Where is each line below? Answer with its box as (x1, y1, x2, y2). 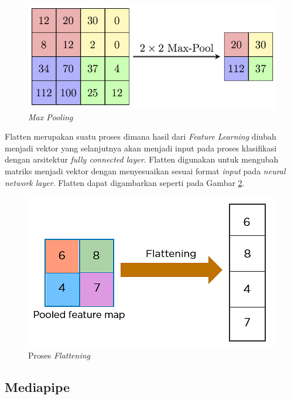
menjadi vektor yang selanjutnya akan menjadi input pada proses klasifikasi (5, 141, 277, 154)
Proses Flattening (28, 349, 91, 361)
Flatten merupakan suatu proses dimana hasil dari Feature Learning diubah (5, 130, 276, 143)
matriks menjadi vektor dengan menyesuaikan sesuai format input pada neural (5, 164, 286, 177)
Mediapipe (5, 377, 70, 395)
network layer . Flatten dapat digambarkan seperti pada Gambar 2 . (5, 176, 245, 188)
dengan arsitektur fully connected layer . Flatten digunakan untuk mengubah (5, 153, 279, 165)
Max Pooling (28, 110, 73, 123)
